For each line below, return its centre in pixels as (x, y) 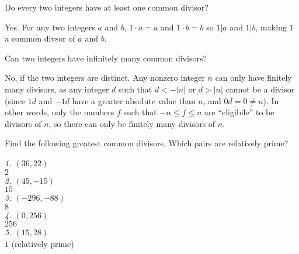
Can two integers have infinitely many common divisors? (106, 58)
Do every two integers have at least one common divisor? (107, 7)
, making (271, 27)
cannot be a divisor (260, 89)
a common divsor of (40, 38)
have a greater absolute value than (134, 100)
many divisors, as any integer (57, 89)
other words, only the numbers (60, 112)
